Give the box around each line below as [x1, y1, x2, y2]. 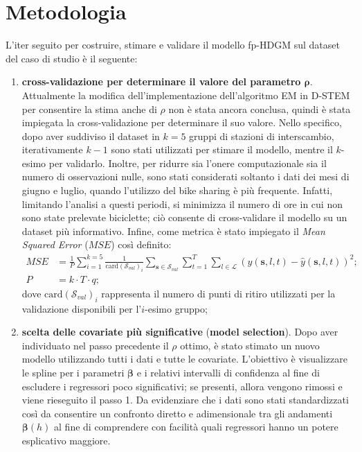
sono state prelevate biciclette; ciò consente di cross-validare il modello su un [21, 210, 347, 225]
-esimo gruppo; [145, 301, 208, 315]
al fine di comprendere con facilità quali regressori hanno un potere [54, 419, 338, 434]
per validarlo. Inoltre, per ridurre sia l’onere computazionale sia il [48, 155, 327, 170]
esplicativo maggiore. [21, 433, 111, 447]
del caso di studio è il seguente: [6, 51, 138, 65]
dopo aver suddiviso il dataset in [21, 128, 160, 143]
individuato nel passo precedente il [21, 338, 169, 352]
